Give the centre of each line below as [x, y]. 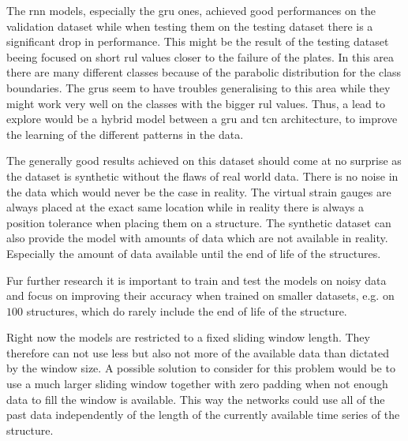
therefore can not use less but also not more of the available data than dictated [198, 352]
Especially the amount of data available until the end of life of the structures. [194, 253]
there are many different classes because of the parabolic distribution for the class [204, 72]
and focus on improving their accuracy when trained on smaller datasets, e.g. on [200, 295]
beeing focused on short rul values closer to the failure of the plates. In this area [200, 56]
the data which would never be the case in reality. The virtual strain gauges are [199, 191]
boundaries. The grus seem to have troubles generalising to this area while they [198, 87]
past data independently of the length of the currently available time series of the [203, 415]
